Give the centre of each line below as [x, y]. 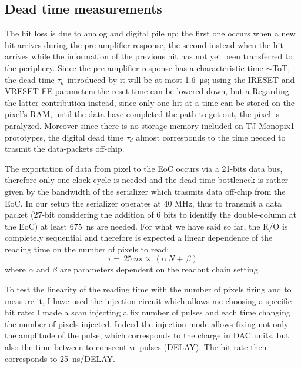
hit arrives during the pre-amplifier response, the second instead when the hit [144, 44]
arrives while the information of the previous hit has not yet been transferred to [149, 56]
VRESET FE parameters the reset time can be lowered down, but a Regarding [147, 91]
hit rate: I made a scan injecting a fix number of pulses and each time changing [148, 312]
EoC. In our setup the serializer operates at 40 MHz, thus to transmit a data [143, 203]
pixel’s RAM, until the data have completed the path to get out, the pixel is [142, 114]
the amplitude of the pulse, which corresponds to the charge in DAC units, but [147, 335]
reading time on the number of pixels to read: [87, 249]
